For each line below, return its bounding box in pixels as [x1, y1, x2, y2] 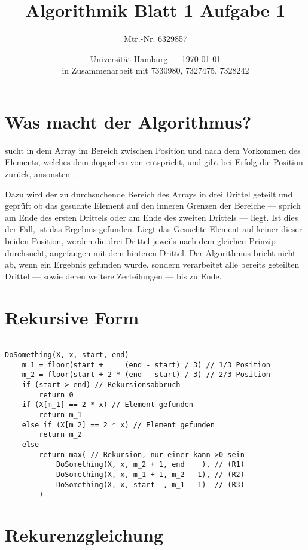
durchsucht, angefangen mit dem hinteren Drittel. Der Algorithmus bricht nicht [5, 246, 296, 259]
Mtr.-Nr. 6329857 [124, 32, 187, 45]
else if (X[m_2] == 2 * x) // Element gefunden [22, 420, 215, 429]
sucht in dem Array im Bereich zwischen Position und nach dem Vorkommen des [5, 144, 301, 156]
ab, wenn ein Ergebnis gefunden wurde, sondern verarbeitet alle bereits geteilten [5, 258, 300, 271]
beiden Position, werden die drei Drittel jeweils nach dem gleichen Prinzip [5, 235, 276, 247]
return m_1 [39, 411, 82, 420]
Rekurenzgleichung [5, 522, 164, 547]
